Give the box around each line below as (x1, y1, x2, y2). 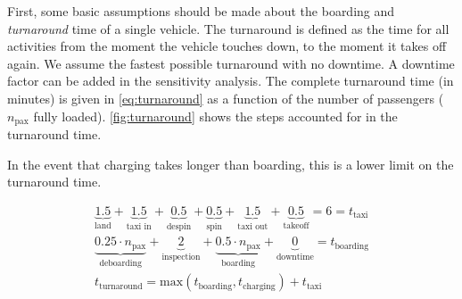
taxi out (237, 221, 268, 231)
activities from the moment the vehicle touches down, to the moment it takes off (7, 37, 447, 55)
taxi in (126, 221, 152, 231)
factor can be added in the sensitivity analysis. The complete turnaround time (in (7, 71, 454, 90)
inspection (161, 253, 201, 262)
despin (166, 221, 192, 231)
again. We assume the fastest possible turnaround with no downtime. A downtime (7, 54, 455, 72)
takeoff (283, 220, 309, 230)
